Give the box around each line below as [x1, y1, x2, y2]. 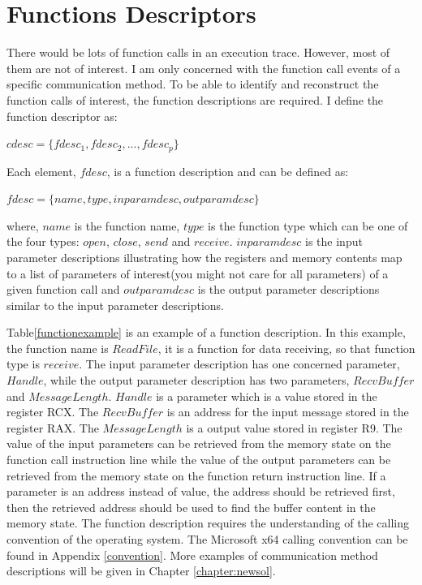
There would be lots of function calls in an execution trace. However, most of [6, 44, 390, 61]
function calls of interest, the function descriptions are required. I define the [6, 91, 384, 108]
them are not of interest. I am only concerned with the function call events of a [6, 59, 401, 76]
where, [6, 217, 39, 234]
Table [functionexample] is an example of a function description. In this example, [6, 324, 406, 341]
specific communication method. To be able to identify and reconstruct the [6, 75, 379, 92]
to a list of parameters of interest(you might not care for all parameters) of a [6, 265, 389, 282]
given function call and [6, 281, 120, 298]
